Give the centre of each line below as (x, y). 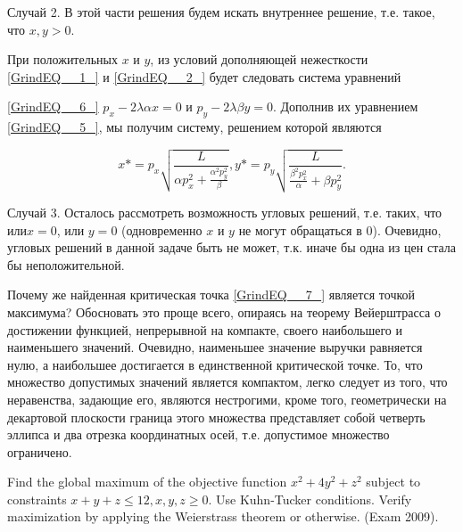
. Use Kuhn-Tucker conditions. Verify (310, 499)
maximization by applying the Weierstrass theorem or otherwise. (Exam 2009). (223, 516)
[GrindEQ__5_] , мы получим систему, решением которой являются (194, 127)
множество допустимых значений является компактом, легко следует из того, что (227, 382)
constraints (37, 499)
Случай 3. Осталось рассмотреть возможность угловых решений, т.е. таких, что (225, 212)
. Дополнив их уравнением (345, 106)
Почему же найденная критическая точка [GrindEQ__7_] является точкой (211, 295)
